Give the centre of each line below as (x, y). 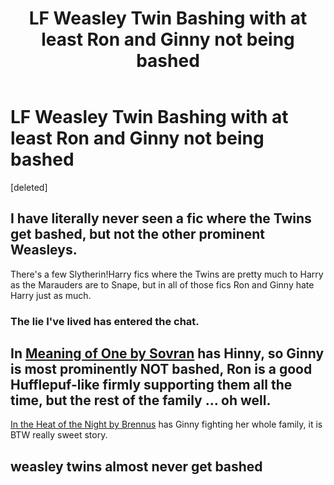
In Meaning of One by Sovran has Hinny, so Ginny (167, 353)
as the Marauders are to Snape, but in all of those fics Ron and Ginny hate (162, 284)
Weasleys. (44, 250)
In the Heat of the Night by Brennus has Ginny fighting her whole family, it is (166, 424)
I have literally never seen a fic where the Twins (161, 218)
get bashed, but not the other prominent (137, 234)
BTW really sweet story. (59, 435)
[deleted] (29, 187)
